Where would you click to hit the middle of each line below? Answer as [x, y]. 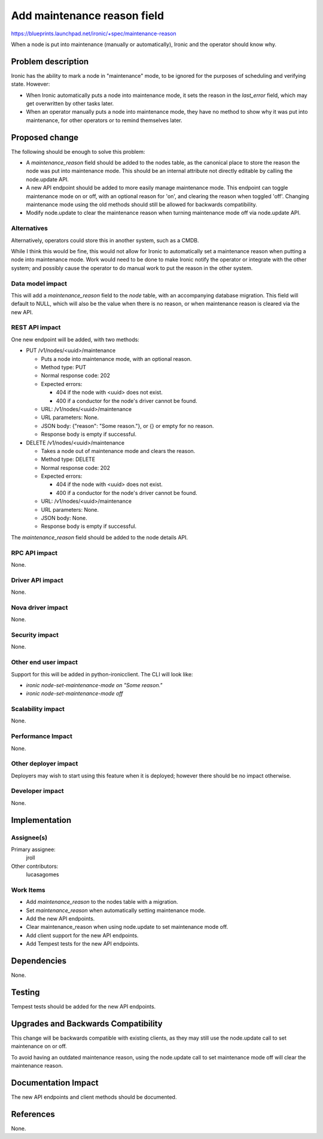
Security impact [35, 634]
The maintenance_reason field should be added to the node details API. [100, 537]
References [33, 1114]
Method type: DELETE [68, 459]
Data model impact [39, 283]
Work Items [28, 890]
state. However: [31, 84]
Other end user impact [44, 663]
